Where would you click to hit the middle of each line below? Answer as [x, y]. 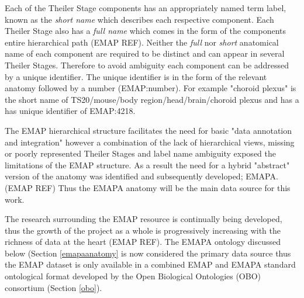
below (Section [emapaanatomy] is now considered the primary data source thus [148, 253]
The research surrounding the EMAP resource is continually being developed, [144, 219]
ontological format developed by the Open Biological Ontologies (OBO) [133, 276]
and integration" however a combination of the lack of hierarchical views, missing [150, 142]
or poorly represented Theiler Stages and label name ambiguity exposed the [140, 153]
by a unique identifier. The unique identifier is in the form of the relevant [136, 76]
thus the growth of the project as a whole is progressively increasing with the [143, 230]
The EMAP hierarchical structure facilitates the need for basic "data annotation [148, 130]
